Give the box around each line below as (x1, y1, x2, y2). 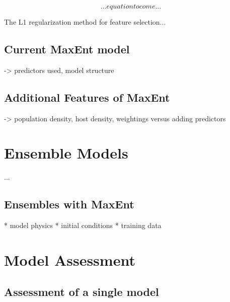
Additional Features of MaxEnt (4, 89, 170, 105)
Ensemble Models (4, 142, 128, 163)
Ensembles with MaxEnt (4, 196, 134, 212)
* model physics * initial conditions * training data (4, 220, 162, 231)
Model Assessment (4, 249, 135, 270)
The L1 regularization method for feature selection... (4, 17, 166, 27)
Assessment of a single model (4, 284, 159, 299)
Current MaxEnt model (4, 41, 130, 56)
